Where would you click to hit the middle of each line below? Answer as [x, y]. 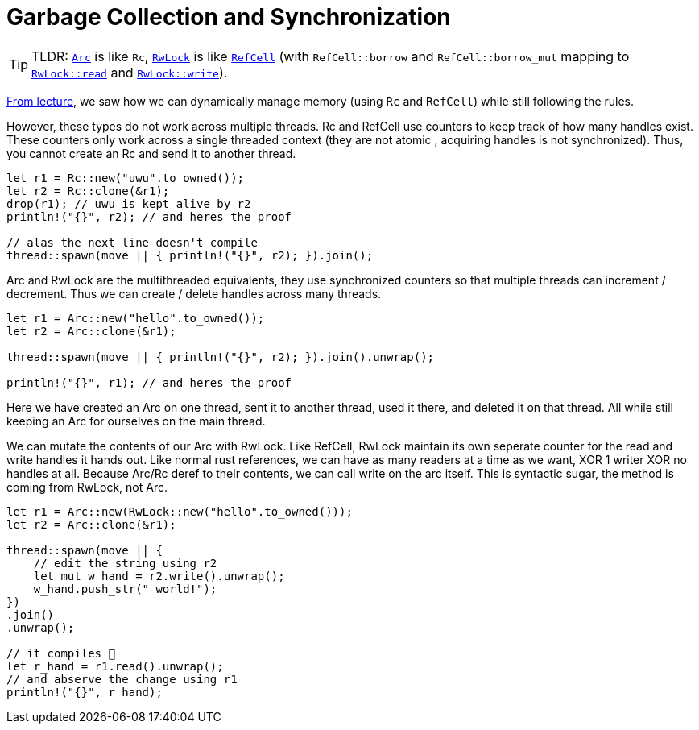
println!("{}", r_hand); [85, 692]
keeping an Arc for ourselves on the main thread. [136, 421]
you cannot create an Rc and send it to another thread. [151, 153]
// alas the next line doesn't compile [132, 242]
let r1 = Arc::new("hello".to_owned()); [136, 318]
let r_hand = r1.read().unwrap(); [115, 666]
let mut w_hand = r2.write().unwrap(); [159, 576]
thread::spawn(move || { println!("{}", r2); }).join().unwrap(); [221, 357]
